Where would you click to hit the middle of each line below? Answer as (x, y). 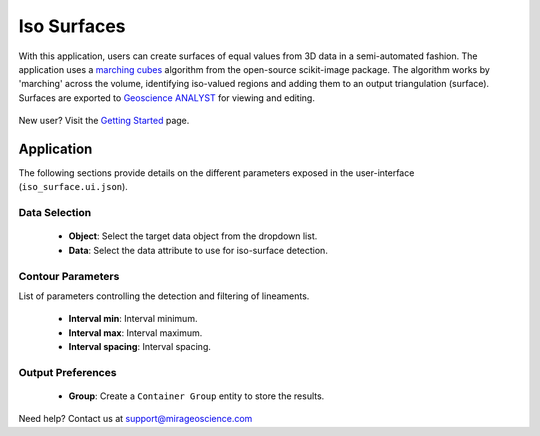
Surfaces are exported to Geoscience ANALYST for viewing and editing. (166, 97)
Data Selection (55, 213)
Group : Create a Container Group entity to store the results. (196, 396)
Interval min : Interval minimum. (133, 319)
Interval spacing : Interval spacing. (140, 347)
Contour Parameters (69, 276)
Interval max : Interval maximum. (135, 332)
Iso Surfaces (72, 26)
